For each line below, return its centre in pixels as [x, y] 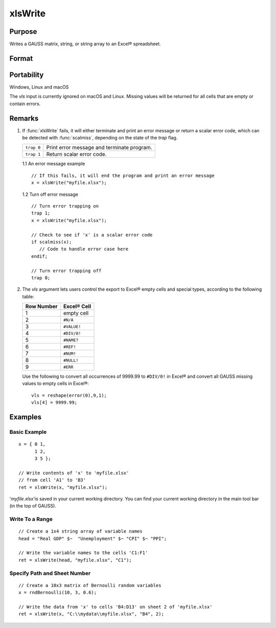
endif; [40, 256]
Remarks [24, 118]
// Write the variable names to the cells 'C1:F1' [83, 553]
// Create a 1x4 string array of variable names [80, 531]
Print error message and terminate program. [99, 148]
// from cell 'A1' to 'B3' [52, 480]
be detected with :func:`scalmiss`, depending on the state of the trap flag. [100, 138]
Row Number [41, 307]
